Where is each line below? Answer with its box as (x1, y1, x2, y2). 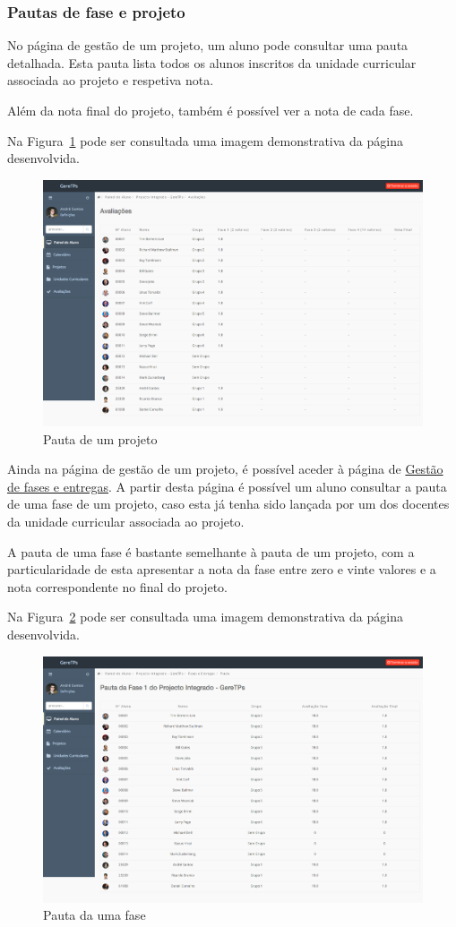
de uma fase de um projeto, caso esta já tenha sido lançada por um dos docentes (7, 494, 450, 513)
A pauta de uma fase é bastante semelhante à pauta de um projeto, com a (7, 542, 415, 561)
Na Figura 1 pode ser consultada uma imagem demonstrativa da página (7, 131, 403, 150)
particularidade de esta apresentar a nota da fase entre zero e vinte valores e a (7, 560, 436, 579)
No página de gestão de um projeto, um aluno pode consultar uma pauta (7, 36, 409, 55)
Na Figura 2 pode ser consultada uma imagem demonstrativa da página (7, 607, 403, 626)
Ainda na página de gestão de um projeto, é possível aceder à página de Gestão (7, 459, 443, 478)
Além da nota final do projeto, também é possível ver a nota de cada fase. (7, 101, 414, 119)
